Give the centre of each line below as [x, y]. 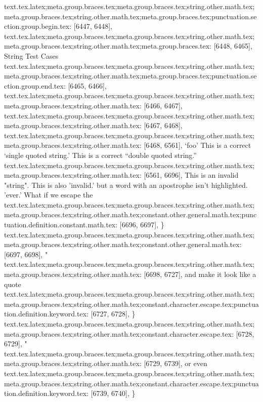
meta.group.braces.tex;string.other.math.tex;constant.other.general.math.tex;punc [130, 214]
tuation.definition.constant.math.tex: [61, 225]
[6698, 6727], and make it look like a [200, 274]
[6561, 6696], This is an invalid [191, 175]
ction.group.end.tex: [35, 85]
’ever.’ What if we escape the [49, 195]
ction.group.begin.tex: [38, 26]
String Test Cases [31, 55]
